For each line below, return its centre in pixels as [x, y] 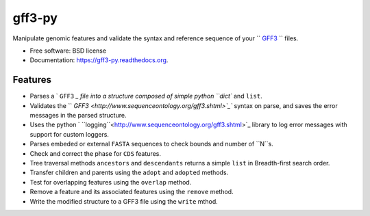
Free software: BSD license [68, 51]
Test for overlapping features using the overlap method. [111, 182]
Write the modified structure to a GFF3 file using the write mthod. [124, 201]
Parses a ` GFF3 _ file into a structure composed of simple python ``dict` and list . [146, 96]
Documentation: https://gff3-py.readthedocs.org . [99, 60]
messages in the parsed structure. [78, 116]
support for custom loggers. [70, 134]
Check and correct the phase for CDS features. [95, 153]
